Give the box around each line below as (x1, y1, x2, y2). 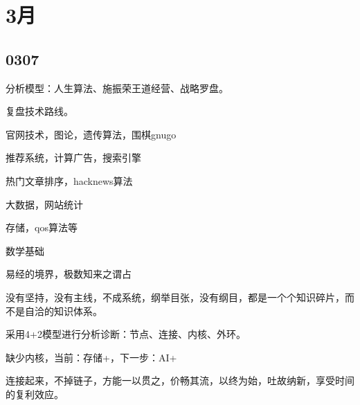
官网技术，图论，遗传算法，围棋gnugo (6, 127, 177, 141)
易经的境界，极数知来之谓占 (6, 267, 132, 281)
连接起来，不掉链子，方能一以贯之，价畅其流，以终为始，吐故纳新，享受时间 (6, 373, 354, 388)
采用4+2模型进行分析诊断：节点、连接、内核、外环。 (6, 327, 246, 341)
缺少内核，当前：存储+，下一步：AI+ (6, 350, 177, 364)
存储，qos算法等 (6, 220, 78, 235)
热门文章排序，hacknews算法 (6, 173, 133, 188)
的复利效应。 (6, 386, 64, 401)
